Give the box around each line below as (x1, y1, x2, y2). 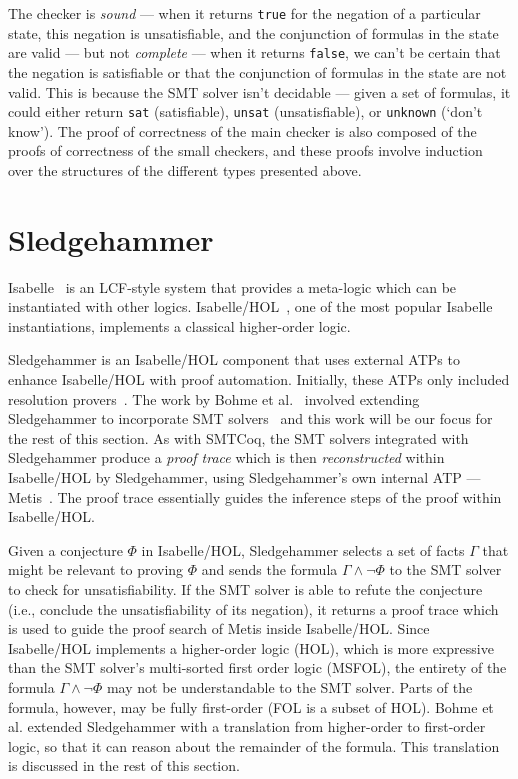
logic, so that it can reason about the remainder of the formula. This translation (8, 735, 500, 756)
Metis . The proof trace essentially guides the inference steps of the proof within (8, 486, 502, 507)
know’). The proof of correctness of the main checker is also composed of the (8, 120, 477, 141)
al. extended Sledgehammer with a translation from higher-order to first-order (8, 716, 486, 737)
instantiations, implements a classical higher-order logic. (8, 315, 351, 336)
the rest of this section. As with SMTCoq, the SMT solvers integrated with (8, 427, 469, 448)
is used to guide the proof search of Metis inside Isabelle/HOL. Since (8, 618, 430, 639)
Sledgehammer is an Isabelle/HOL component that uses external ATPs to (8, 349, 460, 370)
